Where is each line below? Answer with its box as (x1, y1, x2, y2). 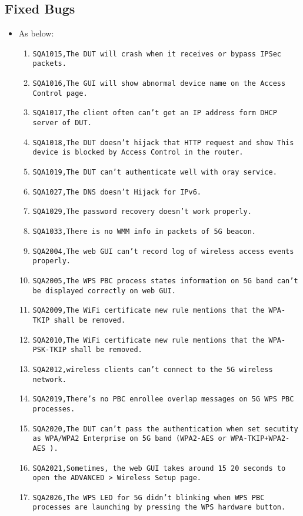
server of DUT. (32, 119, 92, 128)
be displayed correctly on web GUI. (32, 286, 176, 295)
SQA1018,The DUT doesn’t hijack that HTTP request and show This (32, 138, 294, 147)
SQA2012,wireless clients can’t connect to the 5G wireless (32, 365, 273, 374)
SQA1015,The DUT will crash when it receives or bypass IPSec (32, 49, 281, 58)
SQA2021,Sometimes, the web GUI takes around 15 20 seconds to (32, 464, 286, 473)
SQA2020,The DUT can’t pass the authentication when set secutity (32, 424, 298, 433)
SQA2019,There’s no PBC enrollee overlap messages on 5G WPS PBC (32, 395, 294, 404)
